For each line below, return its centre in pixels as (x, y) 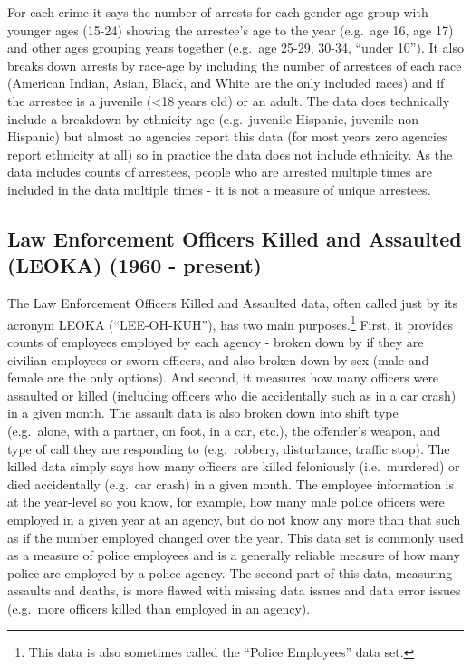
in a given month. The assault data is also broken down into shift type (203, 413)
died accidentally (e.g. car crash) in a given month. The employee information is (231, 483)
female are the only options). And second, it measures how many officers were (223, 377)
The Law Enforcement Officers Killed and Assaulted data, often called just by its (233, 303)
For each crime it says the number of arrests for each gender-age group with (218, 12)
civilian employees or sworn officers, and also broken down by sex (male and (218, 359)
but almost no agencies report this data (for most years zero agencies (255, 136)
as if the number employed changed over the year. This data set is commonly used (235, 537)
